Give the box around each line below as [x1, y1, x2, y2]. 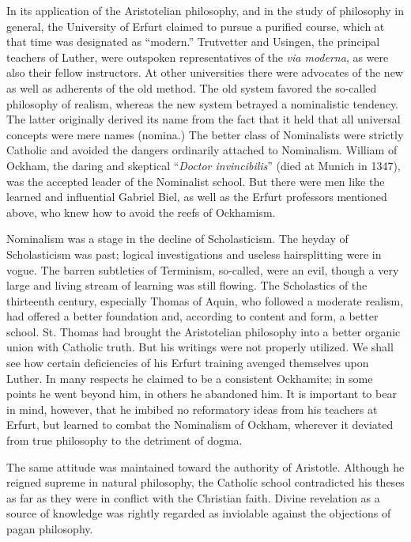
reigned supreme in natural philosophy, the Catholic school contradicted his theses [6, 474, 405, 491]
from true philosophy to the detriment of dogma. [6, 432, 243, 449]
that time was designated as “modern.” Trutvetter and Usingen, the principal [6, 33, 380, 50]
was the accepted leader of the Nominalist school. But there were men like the [6, 172, 385, 189]
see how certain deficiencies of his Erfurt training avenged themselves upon [6, 354, 369, 371]
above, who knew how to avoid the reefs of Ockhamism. [6, 203, 276, 220]
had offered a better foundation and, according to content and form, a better [6, 308, 379, 324]
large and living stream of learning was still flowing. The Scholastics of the [6, 277, 368, 294]
